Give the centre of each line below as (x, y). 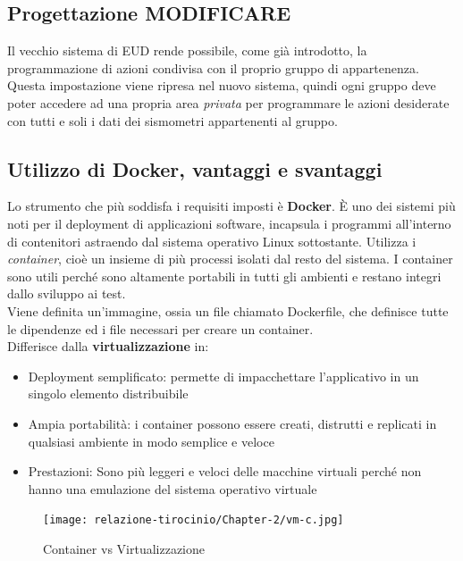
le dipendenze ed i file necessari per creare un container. (160, 328)
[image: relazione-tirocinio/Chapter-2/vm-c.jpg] (194, 520)
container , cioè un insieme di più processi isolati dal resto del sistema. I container (230, 259)
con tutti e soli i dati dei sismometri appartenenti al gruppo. (173, 120)
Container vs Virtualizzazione (124, 548)
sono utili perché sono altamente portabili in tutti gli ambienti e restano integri (224, 276)
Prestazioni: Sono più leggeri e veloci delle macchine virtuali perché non (225, 471)
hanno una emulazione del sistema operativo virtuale (173, 488)
